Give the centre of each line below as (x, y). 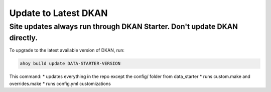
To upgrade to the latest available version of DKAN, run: (67, 50)
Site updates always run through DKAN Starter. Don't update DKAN (124, 26)
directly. (23, 38)
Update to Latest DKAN (58, 13)
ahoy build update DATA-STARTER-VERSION (70, 63)
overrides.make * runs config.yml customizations (60, 83)
